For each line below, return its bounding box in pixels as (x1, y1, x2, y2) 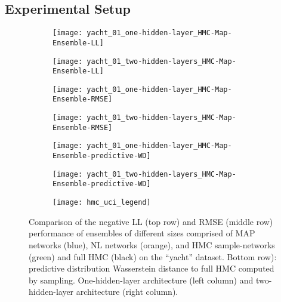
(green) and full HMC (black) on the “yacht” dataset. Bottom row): (29, 250, 277, 263)
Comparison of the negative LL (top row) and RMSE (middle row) (29, 215, 273, 227)
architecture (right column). (76, 285, 178, 298)
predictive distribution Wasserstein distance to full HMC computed (29, 262, 274, 275)
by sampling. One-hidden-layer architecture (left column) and (29, 273, 254, 286)
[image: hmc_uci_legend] (53, 198, 151, 207)
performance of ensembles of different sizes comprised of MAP (29, 227, 255, 239)
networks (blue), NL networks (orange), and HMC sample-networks (29, 238, 275, 251)
